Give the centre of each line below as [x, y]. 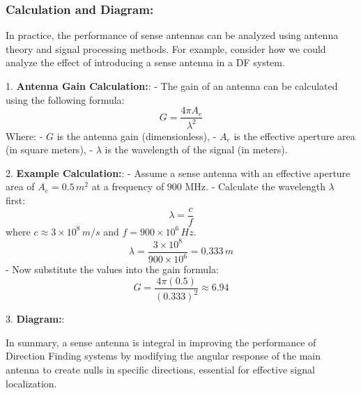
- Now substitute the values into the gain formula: [112, 269]
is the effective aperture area [294, 136]
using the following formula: [65, 99]
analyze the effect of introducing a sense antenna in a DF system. [145, 62]
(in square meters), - [49, 149]
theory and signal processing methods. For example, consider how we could [166, 48]
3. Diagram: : [35, 319]
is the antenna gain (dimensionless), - [137, 136]
